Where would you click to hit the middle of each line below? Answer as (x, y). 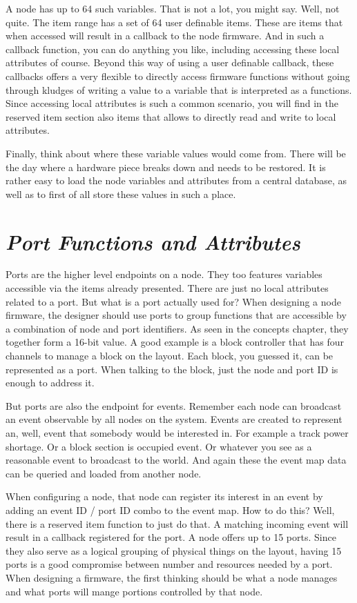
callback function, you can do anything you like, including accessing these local (173, 49)
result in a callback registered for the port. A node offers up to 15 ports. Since (171, 537)
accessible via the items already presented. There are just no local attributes (167, 288)
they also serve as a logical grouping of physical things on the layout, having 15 (174, 550)
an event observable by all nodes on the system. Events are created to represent (174, 419)
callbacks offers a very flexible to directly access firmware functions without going (178, 76)
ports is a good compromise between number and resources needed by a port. (169, 564)
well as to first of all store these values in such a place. (121, 194)
